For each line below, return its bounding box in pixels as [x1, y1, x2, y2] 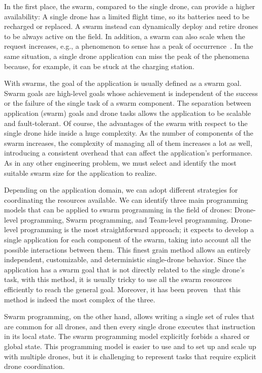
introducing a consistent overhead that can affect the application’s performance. [4, 147, 253, 158]
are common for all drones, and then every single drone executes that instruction [4, 321, 255, 331]
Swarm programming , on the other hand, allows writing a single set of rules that [4, 311, 255, 322]
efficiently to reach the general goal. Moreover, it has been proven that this [4, 284, 241, 295]
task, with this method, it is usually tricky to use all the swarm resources [4, 274, 232, 285]
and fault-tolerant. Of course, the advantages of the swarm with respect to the [4, 117, 248, 128]
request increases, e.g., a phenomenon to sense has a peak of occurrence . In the [4, 41, 253, 51]
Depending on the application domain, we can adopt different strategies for [4, 184, 238, 195]
